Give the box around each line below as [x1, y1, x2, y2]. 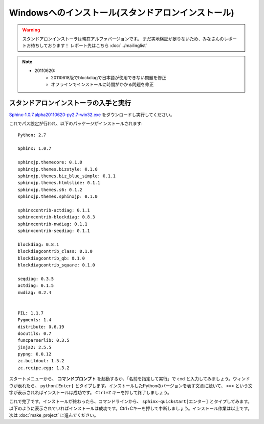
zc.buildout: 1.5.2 [18, 358, 65, 364]
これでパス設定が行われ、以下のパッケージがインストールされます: [9, 120, 143, 127]
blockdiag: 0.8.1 [18, 241, 59, 247]
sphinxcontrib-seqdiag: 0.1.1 [18, 228, 90, 234]
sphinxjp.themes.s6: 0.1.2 [18, 187, 83, 192]
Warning [22, 27, 40, 33]
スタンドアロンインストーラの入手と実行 [9, 98, 132, 107]
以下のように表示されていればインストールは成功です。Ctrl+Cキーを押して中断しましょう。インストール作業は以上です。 [9, 405, 252, 411]
